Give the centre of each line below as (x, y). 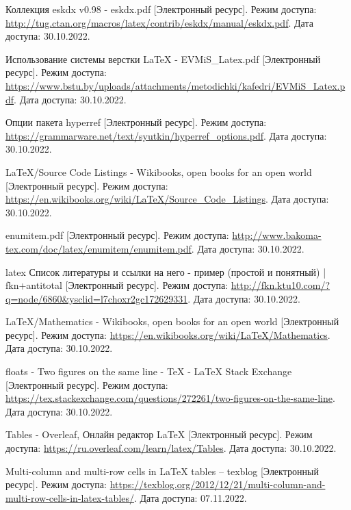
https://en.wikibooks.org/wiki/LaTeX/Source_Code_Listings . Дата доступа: (167, 199)
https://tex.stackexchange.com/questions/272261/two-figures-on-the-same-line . (170, 398)
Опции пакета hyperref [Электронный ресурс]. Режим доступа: (136, 122)
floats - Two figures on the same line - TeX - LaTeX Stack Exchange (149, 371)
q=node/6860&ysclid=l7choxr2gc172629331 (97, 298)
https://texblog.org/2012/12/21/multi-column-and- (218, 484)
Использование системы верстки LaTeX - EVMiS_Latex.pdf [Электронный (163, 59)
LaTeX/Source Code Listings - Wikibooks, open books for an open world (159, 171)
